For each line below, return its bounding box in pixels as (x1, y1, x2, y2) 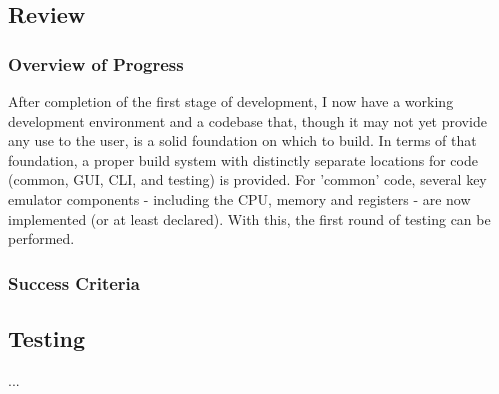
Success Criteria (8, 270, 140, 295)
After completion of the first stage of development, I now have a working (8, 91, 454, 111)
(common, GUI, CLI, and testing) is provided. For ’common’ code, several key (8, 169, 487, 190)
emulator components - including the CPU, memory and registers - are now (8, 188, 471, 209)
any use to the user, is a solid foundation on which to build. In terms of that (8, 130, 477, 151)
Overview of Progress (8, 51, 184, 76)
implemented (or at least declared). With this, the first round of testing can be (8, 208, 491, 229)
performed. (8, 228, 75, 249)
